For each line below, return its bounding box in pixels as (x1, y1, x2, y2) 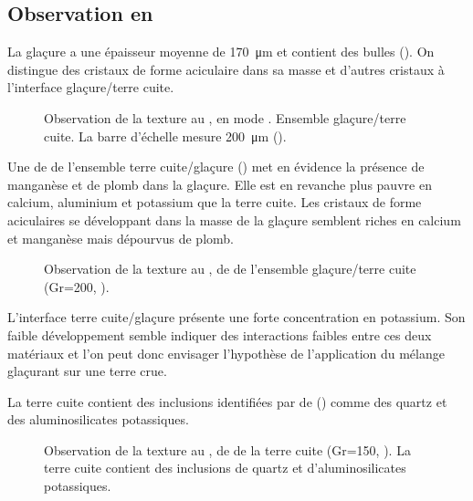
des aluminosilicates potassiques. (7, 410, 189, 429)
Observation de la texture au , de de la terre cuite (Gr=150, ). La (44, 440, 411, 459)
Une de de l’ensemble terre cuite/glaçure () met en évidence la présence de (7, 157, 425, 176)
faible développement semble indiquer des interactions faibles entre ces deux (7, 325, 432, 344)
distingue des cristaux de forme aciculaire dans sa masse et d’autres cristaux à (7, 59, 445, 78)
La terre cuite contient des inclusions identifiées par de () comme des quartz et (7, 391, 447, 411)
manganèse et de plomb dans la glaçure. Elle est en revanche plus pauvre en (7, 174, 432, 193)
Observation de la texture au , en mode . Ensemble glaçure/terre (44, 108, 406, 127)
